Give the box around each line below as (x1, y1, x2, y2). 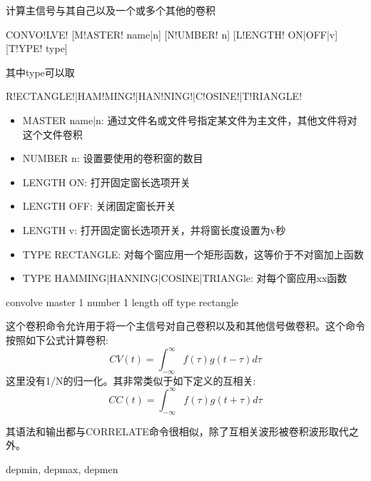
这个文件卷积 (22, 126, 83, 141)
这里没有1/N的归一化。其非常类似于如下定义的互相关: (6, 373, 256, 388)
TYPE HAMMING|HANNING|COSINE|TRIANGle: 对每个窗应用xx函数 (22, 270, 347, 285)
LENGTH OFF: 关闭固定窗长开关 (22, 198, 176, 213)
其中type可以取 (6, 64, 75, 79)
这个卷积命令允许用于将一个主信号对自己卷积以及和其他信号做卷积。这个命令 (6, 318, 365, 333)
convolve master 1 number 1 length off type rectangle (6, 294, 239, 309)
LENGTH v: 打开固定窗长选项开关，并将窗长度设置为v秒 (22, 222, 286, 237)
